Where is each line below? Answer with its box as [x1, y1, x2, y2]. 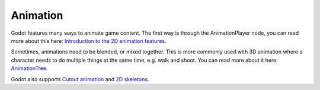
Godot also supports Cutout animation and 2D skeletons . [11, 75, 149, 82]
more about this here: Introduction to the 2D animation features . [11, 37, 167, 44]
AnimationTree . [11, 65, 48, 72]
